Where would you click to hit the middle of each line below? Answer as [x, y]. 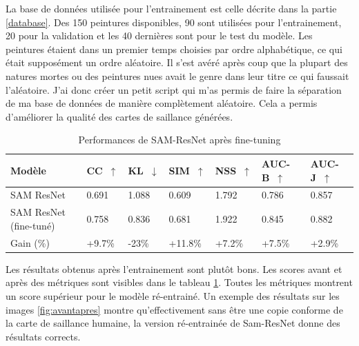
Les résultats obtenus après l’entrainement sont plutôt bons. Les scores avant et [174, 268]
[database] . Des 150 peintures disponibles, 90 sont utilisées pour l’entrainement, [174, 22]
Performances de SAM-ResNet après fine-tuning [179, 140]
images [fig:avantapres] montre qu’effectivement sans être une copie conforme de [174, 309]
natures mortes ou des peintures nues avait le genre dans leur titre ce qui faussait [177, 75]
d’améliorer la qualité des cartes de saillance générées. [119, 116]
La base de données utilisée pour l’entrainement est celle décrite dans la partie [171, 8]
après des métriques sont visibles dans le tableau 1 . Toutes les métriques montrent [179, 282]
